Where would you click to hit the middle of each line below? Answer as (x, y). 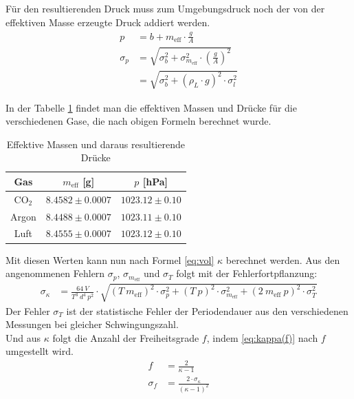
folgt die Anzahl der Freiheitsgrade (126, 337)
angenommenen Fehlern (55, 273)
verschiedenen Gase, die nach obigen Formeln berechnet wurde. (139, 121)
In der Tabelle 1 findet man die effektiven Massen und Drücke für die (151, 107)
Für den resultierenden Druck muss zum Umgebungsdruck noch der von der (165, 8)
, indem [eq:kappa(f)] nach (262, 337)
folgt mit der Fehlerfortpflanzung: (247, 273)
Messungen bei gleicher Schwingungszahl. (92, 324)
